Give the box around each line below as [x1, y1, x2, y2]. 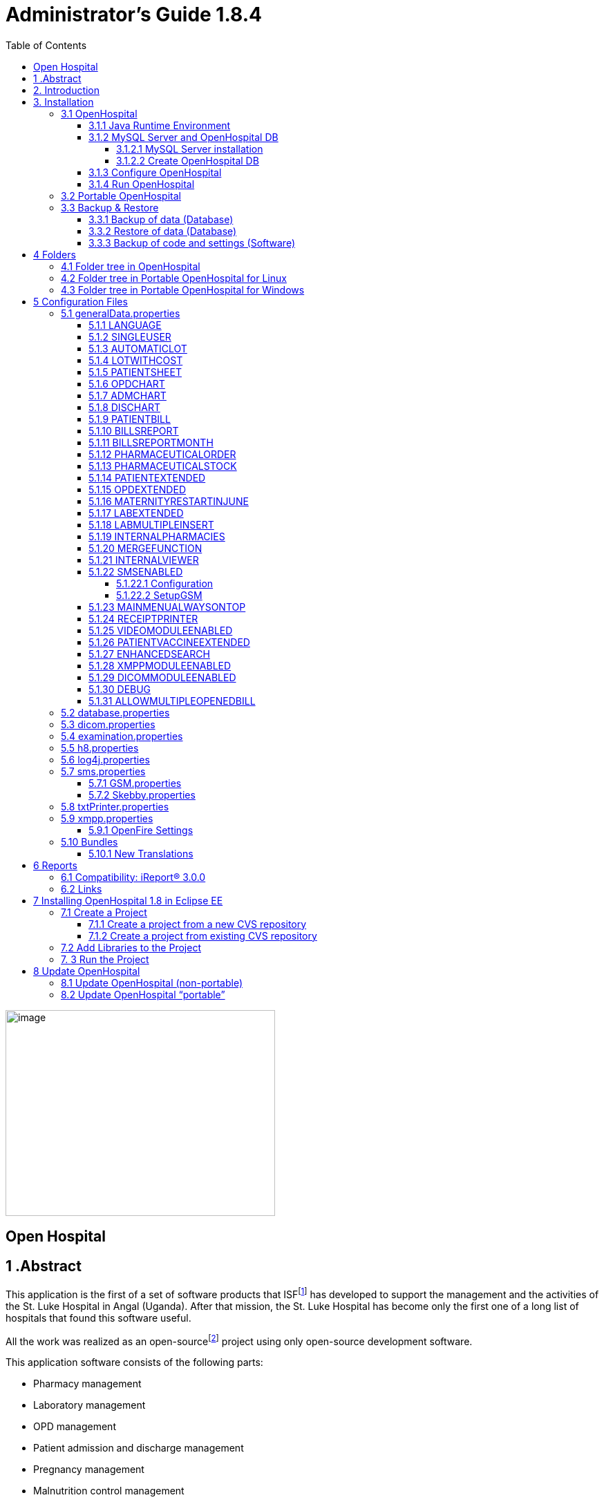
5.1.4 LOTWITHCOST [88, 354, 183, 366]
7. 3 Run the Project [61, 953, 149, 965]
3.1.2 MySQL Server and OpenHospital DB [88, 131, 279, 143]
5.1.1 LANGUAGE [88, 319, 162, 331]
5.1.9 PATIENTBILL [88, 412, 171, 425]
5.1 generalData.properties [61, 307, 180, 319]
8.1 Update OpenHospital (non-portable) [61, 976, 243, 989]
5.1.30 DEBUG [88, 683, 151, 695]
